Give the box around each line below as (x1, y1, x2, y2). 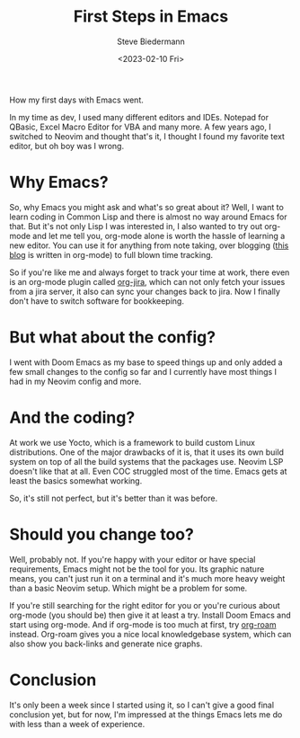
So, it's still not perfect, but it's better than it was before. (9, 493, 218, 503)
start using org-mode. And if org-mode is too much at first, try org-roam (9, 618, 277, 630)
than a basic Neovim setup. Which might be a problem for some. (9, 582, 248, 593)
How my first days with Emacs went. (9, 94, 144, 105)
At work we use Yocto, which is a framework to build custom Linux (9, 437, 256, 448)
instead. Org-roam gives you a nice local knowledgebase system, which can (9, 628, 292, 639)
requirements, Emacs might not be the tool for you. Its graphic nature (9, 564, 265, 574)
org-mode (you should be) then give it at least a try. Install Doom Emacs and (9, 609, 292, 620)
